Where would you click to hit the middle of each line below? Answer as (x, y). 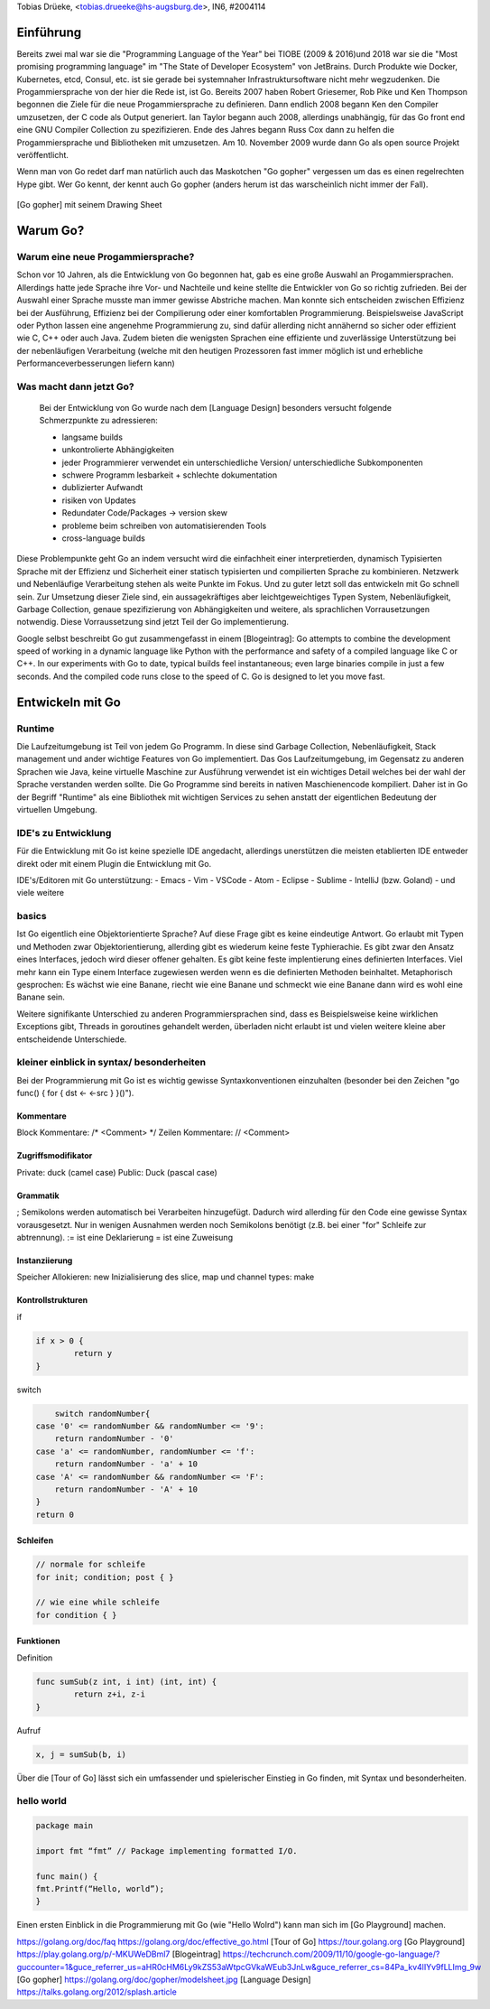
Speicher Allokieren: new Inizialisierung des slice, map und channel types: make (166, 1277)
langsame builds (92, 437)
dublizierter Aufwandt (102, 488)
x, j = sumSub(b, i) (81, 1754)
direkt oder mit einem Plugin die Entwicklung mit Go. (114, 863)
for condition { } (76, 1615)
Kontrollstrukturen (52, 1300)
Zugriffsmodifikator (55, 1156)
